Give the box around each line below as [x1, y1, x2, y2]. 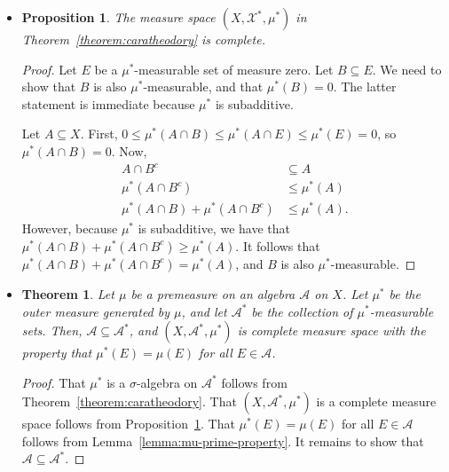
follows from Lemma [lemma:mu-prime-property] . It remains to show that [21, 431, 424, 450]
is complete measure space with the [237, 321, 426, 340]
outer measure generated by [21, 302, 170, 320]
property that [21, 343, 92, 362]
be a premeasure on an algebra [130, 284, 295, 303]
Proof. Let [21, 59, 77, 78]
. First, [80, 124, 118, 143]
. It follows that [235, 236, 320, 255]
